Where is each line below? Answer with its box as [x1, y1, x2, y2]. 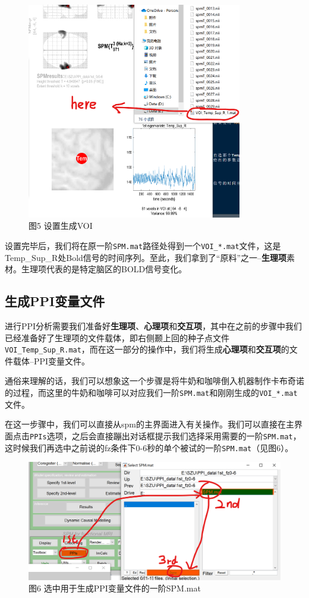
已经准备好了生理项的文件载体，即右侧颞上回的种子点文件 [5, 331, 229, 344]
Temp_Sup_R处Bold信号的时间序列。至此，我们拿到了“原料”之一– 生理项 [5, 251, 287, 263]
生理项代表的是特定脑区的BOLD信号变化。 [21, 263, 187, 275]
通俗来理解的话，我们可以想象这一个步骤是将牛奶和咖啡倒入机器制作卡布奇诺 [5, 374, 304, 387]
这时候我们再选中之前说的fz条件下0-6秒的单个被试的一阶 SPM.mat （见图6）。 [5, 441, 294, 454]
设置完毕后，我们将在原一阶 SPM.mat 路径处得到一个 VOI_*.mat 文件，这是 [5, 239, 281, 251]
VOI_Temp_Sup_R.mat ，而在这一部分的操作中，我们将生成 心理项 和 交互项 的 [5, 343, 289, 355]
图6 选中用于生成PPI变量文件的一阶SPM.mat [29, 582, 201, 594]
